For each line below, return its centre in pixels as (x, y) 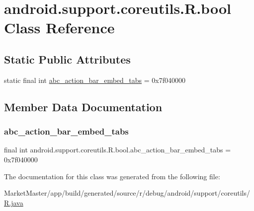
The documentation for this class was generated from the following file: (112, 176)
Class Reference (59, 28)
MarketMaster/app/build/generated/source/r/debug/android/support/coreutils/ (127, 193)
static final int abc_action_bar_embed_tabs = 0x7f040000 (95, 80)
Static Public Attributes (67, 59)
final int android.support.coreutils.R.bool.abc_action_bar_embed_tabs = (118, 150)
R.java (14, 202)
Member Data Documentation (83, 106)
